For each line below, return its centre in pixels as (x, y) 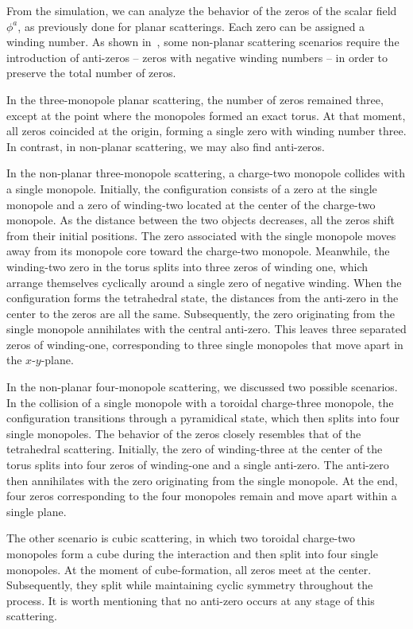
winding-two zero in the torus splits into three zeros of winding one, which (187, 266)
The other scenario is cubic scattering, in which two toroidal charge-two (181, 538)
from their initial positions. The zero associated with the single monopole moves (201, 235)
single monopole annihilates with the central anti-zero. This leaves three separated (206, 329)
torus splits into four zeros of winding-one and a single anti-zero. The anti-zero (198, 465)
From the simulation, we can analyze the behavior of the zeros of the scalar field (202, 10)
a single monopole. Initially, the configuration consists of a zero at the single (192, 188)
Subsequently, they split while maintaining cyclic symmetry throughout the (190, 585)
